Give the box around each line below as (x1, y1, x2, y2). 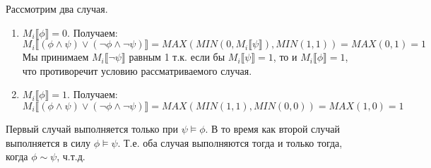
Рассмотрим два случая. (6, 1, 108, 16)
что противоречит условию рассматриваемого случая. (22, 63, 252, 78)
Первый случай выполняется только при (6, 121, 179, 136)
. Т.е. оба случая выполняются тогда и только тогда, (117, 135, 343, 150)
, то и (273, 49, 297, 64)
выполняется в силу (6, 135, 91, 150)
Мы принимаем (22, 49, 89, 64)
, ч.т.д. (57, 149, 85, 164)
